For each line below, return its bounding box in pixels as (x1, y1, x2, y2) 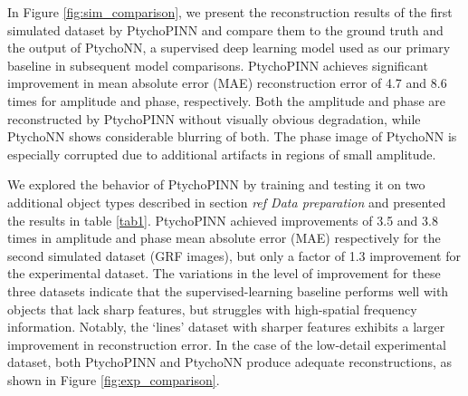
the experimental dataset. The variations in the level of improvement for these (7, 264, 441, 283)
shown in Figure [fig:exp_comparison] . (7, 370, 220, 389)
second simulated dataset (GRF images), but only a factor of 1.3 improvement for (7, 246, 462, 265)
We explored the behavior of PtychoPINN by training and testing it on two (7, 175, 425, 194)
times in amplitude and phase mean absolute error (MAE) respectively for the (7, 228, 441, 247)
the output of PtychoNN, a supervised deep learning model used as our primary (7, 38, 451, 57)
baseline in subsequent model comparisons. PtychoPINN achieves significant (7, 55, 428, 74)
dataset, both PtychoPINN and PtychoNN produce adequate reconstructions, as (7, 353, 453, 372)
